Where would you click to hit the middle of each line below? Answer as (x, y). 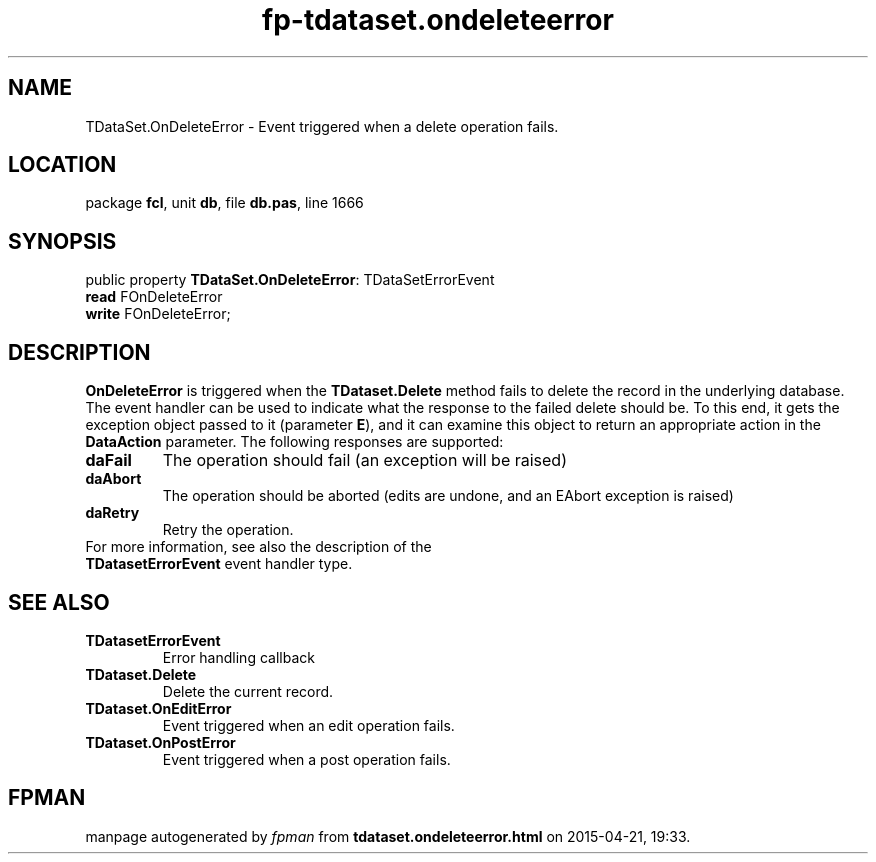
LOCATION (62, 165)
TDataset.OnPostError (160, 742)
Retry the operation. (228, 530)
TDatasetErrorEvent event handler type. (219, 564)
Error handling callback (238, 657)
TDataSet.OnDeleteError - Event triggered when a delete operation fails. (322, 126)
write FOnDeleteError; (158, 314)
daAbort (113, 479)
